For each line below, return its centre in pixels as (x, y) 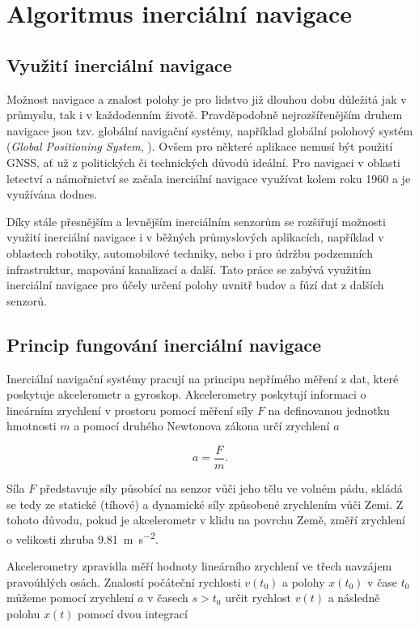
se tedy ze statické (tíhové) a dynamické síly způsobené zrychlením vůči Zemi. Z (205, 504)
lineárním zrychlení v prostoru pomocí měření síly (130, 410)
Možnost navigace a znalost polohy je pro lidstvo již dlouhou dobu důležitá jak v (207, 98)
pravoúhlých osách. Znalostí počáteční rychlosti (124, 581)
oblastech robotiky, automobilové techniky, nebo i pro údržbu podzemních (190, 252)
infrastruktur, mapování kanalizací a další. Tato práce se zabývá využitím (189, 269)
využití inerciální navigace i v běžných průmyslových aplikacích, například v (195, 237)
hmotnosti (32, 426)
